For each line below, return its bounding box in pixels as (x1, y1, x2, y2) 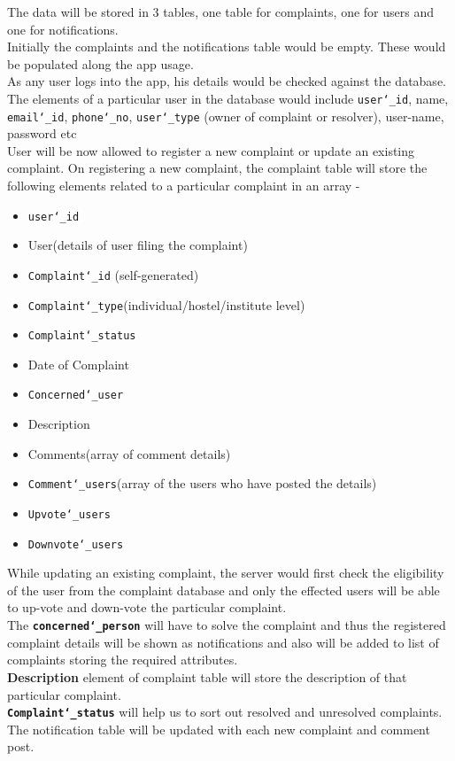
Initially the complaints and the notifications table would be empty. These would (7, 37, 446, 56)
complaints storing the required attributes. (7, 650, 238, 669)
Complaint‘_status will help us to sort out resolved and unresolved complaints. (7, 703, 443, 721)
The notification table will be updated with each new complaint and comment (7, 719, 430, 738)
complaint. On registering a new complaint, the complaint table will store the (7, 159, 428, 177)
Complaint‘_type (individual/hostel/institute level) (27, 295, 305, 314)
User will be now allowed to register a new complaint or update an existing (7, 141, 415, 159)
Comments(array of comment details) (27, 444, 231, 462)
